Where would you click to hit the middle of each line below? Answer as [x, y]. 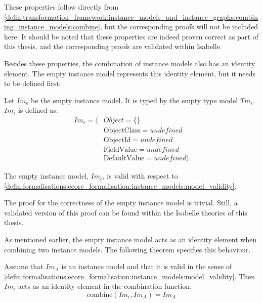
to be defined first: [33, 83]
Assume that [24, 266]
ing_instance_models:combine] [52, 27]
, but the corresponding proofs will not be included [179, 27]
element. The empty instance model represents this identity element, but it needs [130, 73]
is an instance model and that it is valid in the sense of [147, 266]
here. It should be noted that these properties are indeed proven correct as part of [131, 36]
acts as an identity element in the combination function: [105, 286]
